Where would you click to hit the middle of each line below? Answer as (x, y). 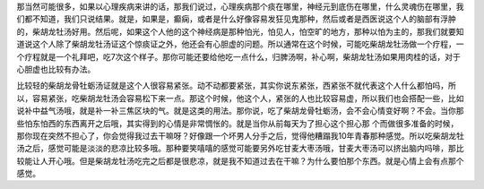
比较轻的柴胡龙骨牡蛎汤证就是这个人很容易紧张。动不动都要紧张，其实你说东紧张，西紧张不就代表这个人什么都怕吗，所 (236, 86)
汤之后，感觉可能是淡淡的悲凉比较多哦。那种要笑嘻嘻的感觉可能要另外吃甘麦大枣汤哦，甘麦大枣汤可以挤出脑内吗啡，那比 (240, 149)
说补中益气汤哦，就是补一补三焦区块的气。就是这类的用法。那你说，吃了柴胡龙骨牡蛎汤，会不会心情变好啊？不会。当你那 (240, 111)
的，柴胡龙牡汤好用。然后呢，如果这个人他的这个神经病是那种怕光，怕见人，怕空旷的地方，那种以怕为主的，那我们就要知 (240, 31)
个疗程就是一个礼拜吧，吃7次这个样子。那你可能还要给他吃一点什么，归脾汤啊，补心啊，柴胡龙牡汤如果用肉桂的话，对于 (238, 56)
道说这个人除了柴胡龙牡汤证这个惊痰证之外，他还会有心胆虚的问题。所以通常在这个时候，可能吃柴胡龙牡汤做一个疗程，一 (240, 44)
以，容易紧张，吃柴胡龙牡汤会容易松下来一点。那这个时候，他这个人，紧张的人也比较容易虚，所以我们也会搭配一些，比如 (240, 98)
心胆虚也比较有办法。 (56, 69)
